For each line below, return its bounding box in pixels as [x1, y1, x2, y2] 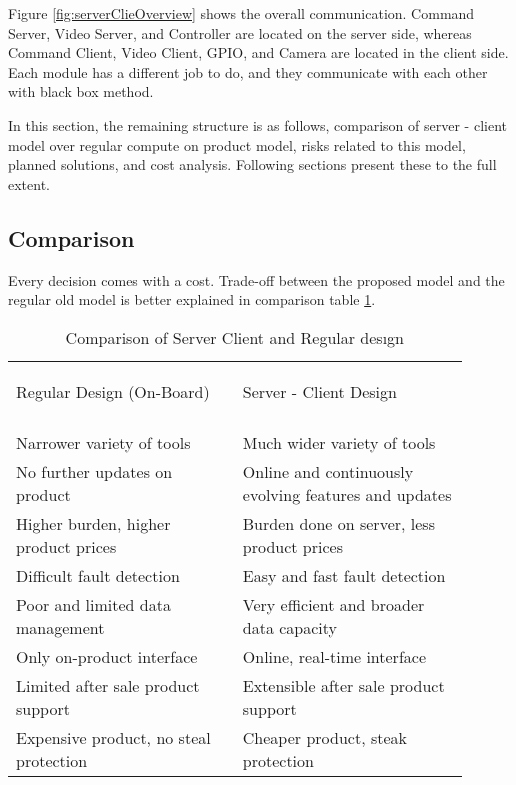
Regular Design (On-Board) [16, 379, 210, 403]
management [16, 615, 105, 639]
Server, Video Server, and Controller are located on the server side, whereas [8, 22, 472, 43]
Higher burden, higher [16, 511, 171, 535]
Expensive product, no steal [16, 725, 211, 749]
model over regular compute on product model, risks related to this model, [8, 134, 466, 155]
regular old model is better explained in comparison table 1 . [8, 289, 376, 310]
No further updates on [16, 459, 173, 483]
